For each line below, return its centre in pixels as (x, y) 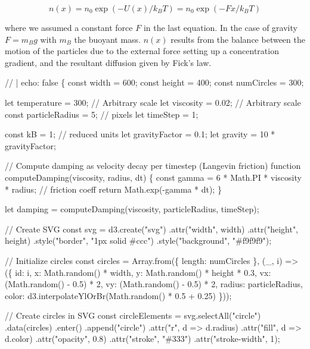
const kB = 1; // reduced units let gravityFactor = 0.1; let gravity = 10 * (140, 134)
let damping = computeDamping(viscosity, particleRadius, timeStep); (132, 209)
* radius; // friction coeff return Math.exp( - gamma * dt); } (113, 189)
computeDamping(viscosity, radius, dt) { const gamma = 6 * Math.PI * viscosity (153, 177)
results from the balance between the (238, 39)
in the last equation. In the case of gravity (220, 27)
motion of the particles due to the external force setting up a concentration (142, 51)
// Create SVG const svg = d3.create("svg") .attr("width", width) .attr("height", (152, 229)
